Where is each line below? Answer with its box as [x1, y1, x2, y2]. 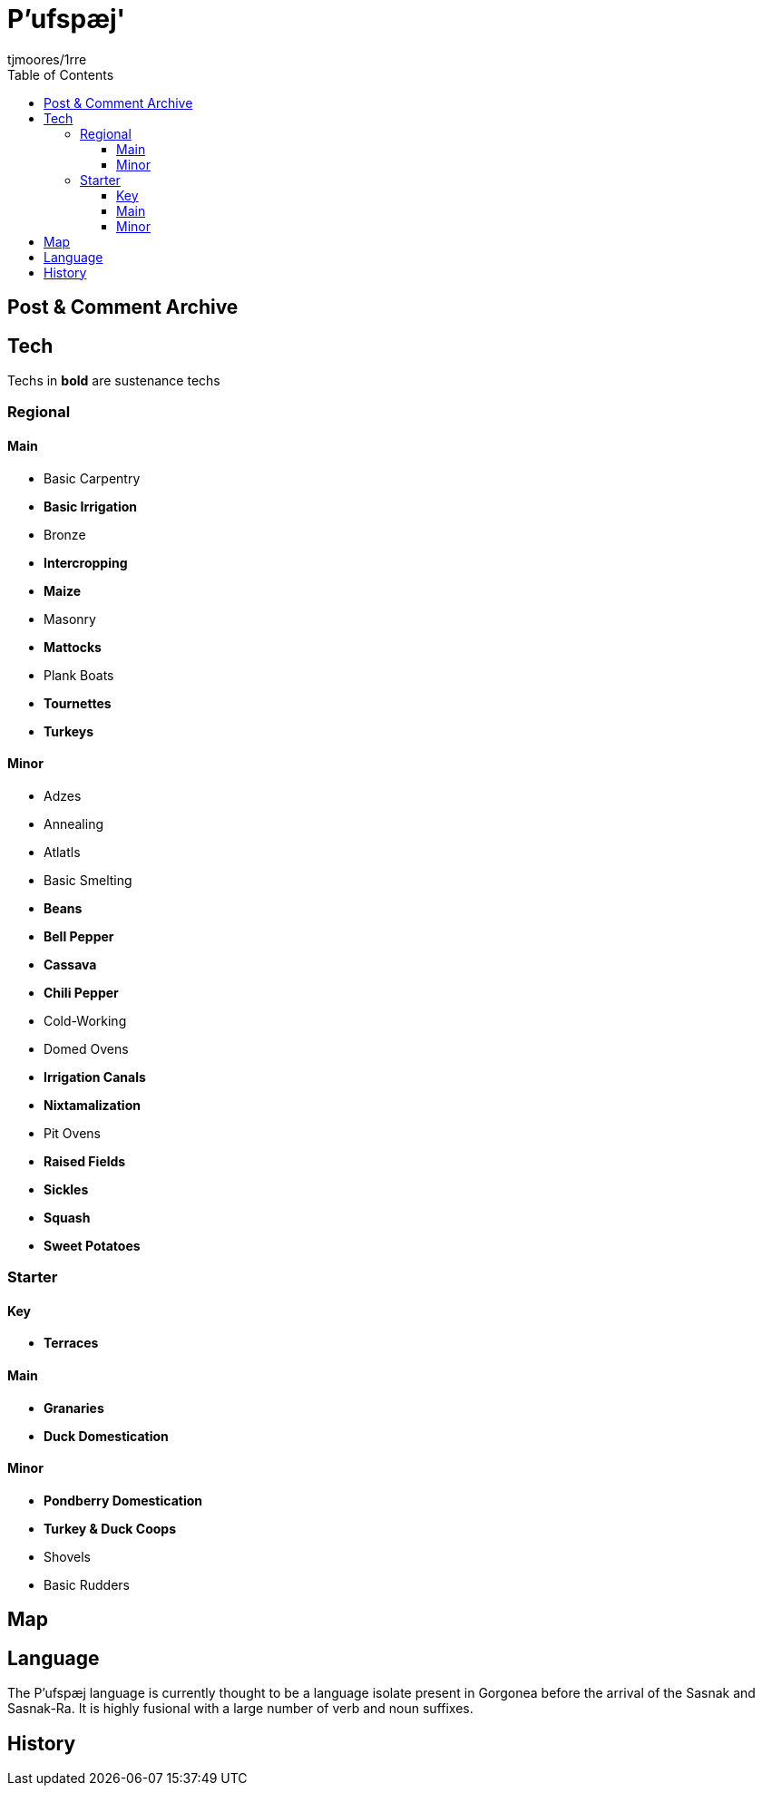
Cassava [44, 956, 97, 972]
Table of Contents [7, 66, 114, 83]
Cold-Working [44, 1012, 127, 1028]
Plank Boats [44, 667, 114, 683]
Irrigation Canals [44, 1068, 146, 1085]
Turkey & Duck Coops [44, 1520, 177, 1536]
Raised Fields [44, 1153, 126, 1169]
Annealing [44, 815, 104, 832]
